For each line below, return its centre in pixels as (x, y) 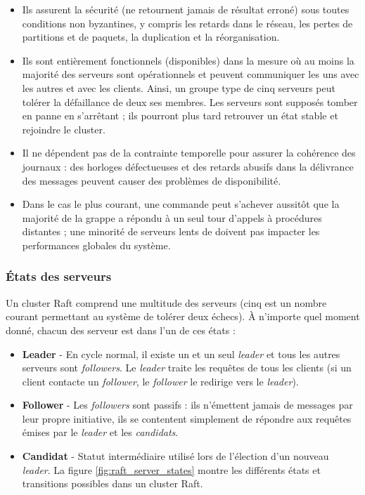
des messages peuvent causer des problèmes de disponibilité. (152, 180)
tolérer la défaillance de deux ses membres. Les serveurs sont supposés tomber (190, 101)
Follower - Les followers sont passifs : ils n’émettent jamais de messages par (187, 405)
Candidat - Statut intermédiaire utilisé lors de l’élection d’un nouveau (175, 456)
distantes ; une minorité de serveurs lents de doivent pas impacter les (171, 231)
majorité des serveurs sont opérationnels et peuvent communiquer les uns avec (191, 74)
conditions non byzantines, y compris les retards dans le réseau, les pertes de (187, 23)
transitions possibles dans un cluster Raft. (113, 483)
